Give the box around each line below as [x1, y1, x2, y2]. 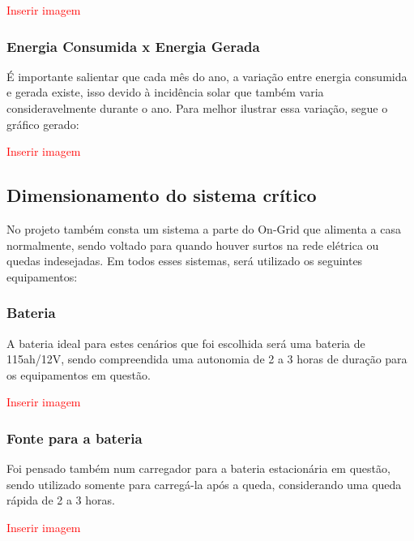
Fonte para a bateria [6, 427, 143, 448]
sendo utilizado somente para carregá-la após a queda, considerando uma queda [6, 475, 402, 492]
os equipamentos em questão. [6, 366, 151, 383]
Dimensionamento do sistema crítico [6, 182, 317, 208]
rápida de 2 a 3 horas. [6, 492, 115, 509]
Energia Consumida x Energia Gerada [6, 36, 260, 56]
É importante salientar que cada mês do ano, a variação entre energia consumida [6, 67, 408, 84]
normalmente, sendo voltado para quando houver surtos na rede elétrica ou [6, 236, 379, 253]
